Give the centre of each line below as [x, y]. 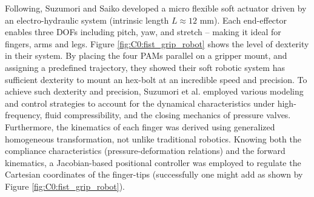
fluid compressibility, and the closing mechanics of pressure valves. [168, 115]
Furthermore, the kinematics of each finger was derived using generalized [140, 126]
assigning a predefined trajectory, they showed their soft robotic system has [145, 67]
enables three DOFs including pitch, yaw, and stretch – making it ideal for [143, 32]
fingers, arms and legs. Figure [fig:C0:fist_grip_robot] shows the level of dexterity [157, 43]
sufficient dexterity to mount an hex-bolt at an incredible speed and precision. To [156, 79]
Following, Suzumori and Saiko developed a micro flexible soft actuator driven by [156, 8]
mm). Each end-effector [243, 20]
